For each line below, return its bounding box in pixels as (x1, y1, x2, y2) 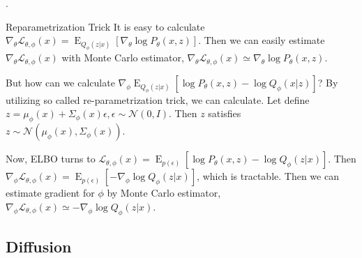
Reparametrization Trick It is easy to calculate (6, 19, 205, 33)
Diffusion (6, 235, 72, 257)
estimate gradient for (6, 185, 95, 200)
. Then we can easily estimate (198, 33, 325, 47)
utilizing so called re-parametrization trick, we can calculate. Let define (6, 92, 310, 107)
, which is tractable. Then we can (197, 169, 339, 183)
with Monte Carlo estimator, (61, 50, 184, 65)
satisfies (208, 106, 241, 121)
